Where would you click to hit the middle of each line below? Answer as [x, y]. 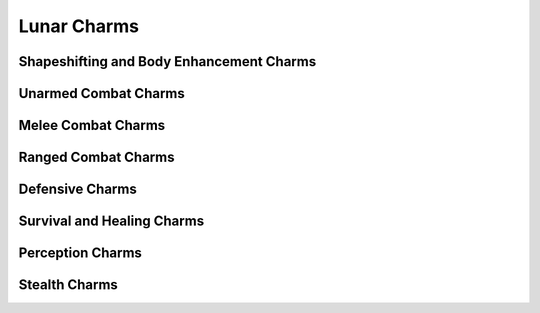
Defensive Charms [77, 189]
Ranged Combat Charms [96, 157]
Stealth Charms [68, 285]
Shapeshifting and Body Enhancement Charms [167, 61]
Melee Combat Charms [92, 125]
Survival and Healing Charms [111, 221]
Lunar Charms [79, 26]
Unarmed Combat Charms [101, 93]
